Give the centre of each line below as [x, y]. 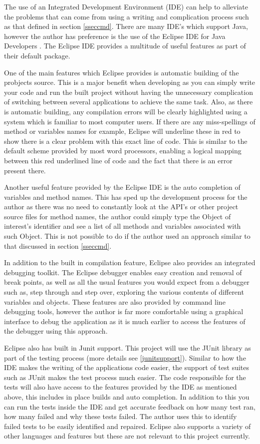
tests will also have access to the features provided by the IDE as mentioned [121, 387]
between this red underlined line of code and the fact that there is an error [118, 160]
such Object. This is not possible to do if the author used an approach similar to [127, 236]
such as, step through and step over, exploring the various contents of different [124, 292]
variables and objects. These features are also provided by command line [115, 301]
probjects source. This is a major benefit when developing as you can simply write [130, 82]
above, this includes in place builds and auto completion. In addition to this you [127, 396]
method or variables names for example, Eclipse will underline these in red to [122, 131]
